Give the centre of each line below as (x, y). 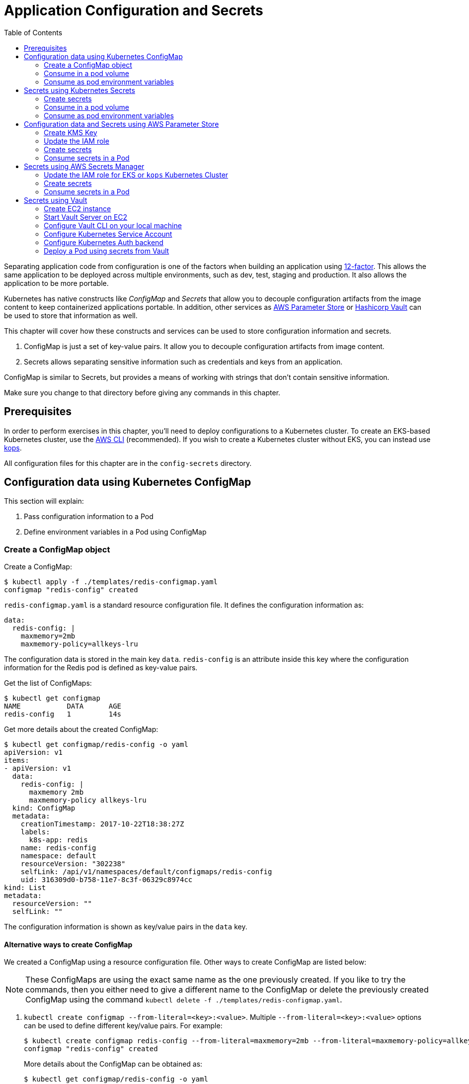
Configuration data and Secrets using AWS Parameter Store (121, 124)
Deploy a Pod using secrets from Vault (107, 251)
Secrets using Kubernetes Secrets (79, 90)
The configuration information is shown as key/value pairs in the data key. (126, 927)
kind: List (25, 888)
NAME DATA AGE (63, 706)
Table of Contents (33, 32)
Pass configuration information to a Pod (89, 517)
